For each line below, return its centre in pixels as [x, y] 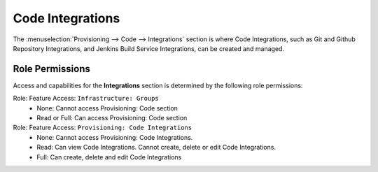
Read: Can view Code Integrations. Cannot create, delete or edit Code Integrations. [156, 148]
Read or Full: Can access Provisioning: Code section [112, 118]
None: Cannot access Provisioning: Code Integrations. [115, 137]
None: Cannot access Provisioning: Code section [107, 108]
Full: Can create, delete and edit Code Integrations [109, 157]
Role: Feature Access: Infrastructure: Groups [86, 99]
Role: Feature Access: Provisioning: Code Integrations [103, 128]
